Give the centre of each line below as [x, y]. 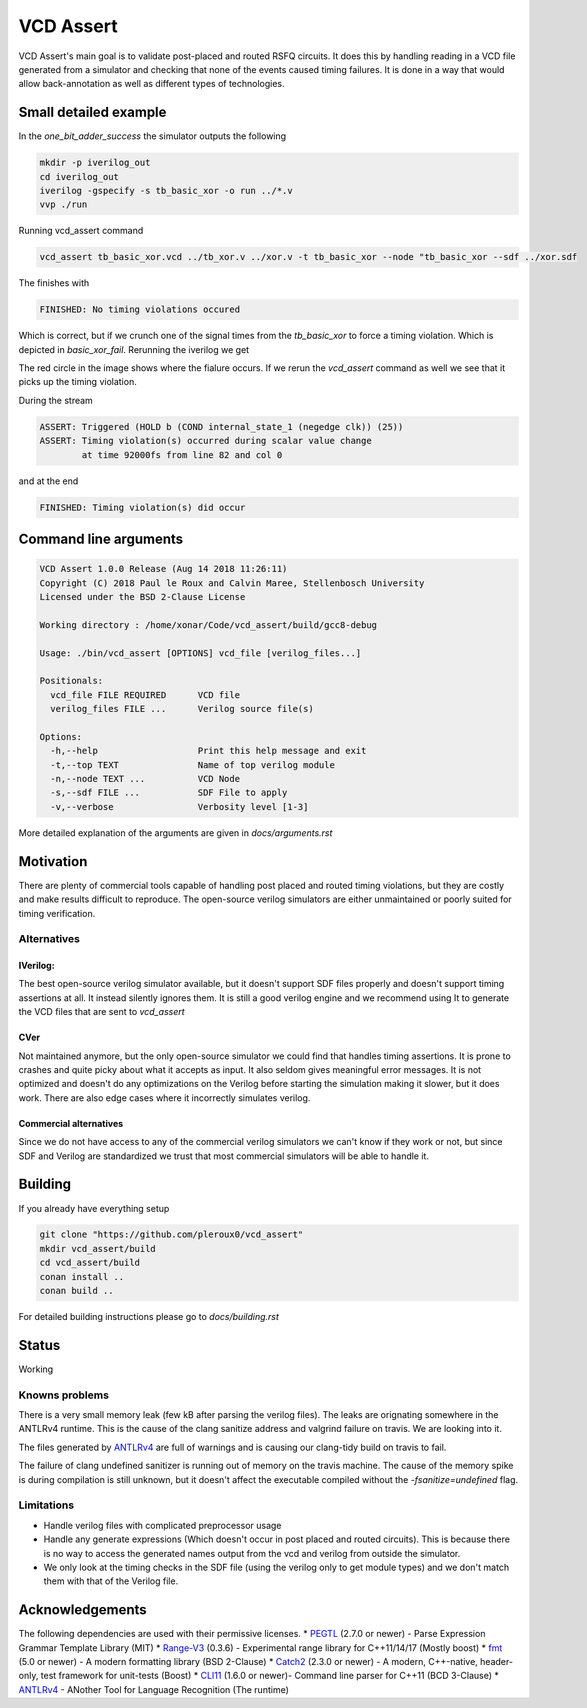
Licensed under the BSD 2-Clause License [142, 596]
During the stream [56, 400]
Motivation [53, 861]
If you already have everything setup [94, 1208]
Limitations [46, 1505]
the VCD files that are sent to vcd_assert [101, 1012]
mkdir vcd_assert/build [98, 1248]
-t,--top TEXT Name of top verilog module [192, 764]
